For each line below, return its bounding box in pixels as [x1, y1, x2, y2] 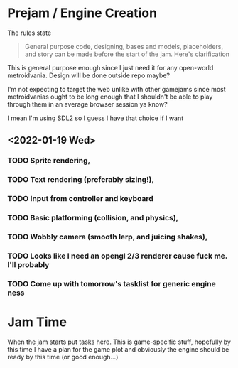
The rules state [7, 28, 52, 37]
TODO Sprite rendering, [7, 156, 91, 166]
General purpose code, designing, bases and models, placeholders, [24, 42, 224, 50]
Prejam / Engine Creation [7, 5, 158, 21]
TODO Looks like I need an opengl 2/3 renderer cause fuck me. [7, 251, 228, 261]
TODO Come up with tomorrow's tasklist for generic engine [7, 278, 216, 288]
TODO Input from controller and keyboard [7, 194, 154, 204]
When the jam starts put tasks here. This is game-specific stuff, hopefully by [7, 337, 231, 346]
